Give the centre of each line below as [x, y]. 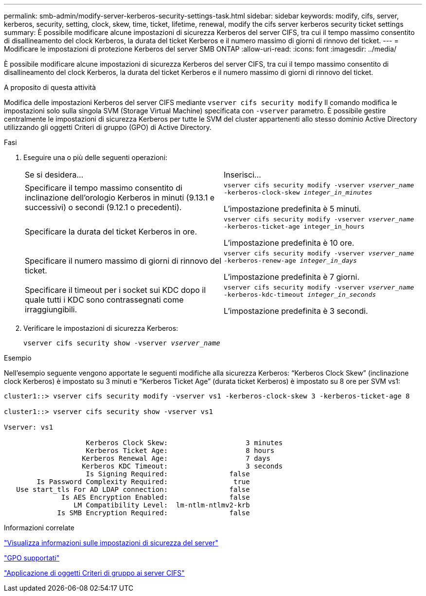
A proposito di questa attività [50, 87]
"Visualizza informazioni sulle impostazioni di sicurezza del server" [111, 543]
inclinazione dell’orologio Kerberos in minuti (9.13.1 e [120, 198]
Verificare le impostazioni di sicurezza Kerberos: [101, 328]
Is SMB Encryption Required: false [153, 513]
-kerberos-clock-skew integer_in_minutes [298, 192]
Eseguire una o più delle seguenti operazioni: [96, 157]
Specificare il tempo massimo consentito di [104, 188]
